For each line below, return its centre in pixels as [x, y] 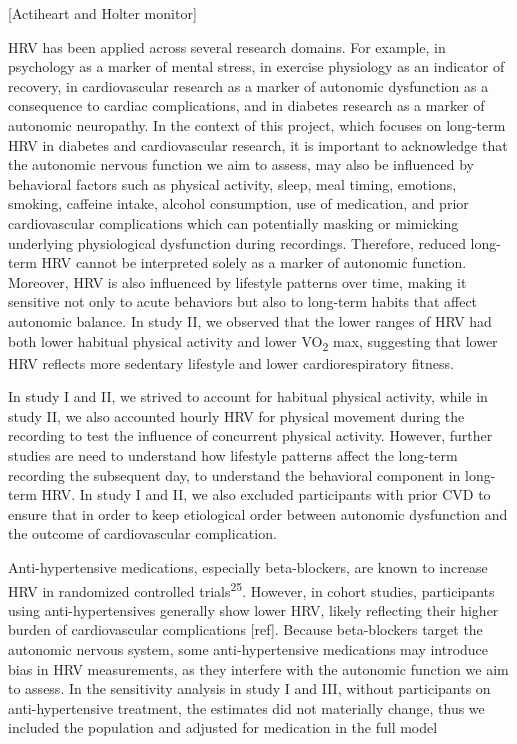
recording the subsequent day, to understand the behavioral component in [234, 474]
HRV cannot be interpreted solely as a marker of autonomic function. [254, 262]
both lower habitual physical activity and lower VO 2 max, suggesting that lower [253, 342]
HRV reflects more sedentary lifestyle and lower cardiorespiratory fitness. [231, 362]
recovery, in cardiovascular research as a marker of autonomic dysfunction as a [248, 85]
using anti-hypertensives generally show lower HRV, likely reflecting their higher [253, 609]
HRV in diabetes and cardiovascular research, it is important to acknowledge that [258, 144]
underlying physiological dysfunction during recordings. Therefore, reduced [237, 242]
